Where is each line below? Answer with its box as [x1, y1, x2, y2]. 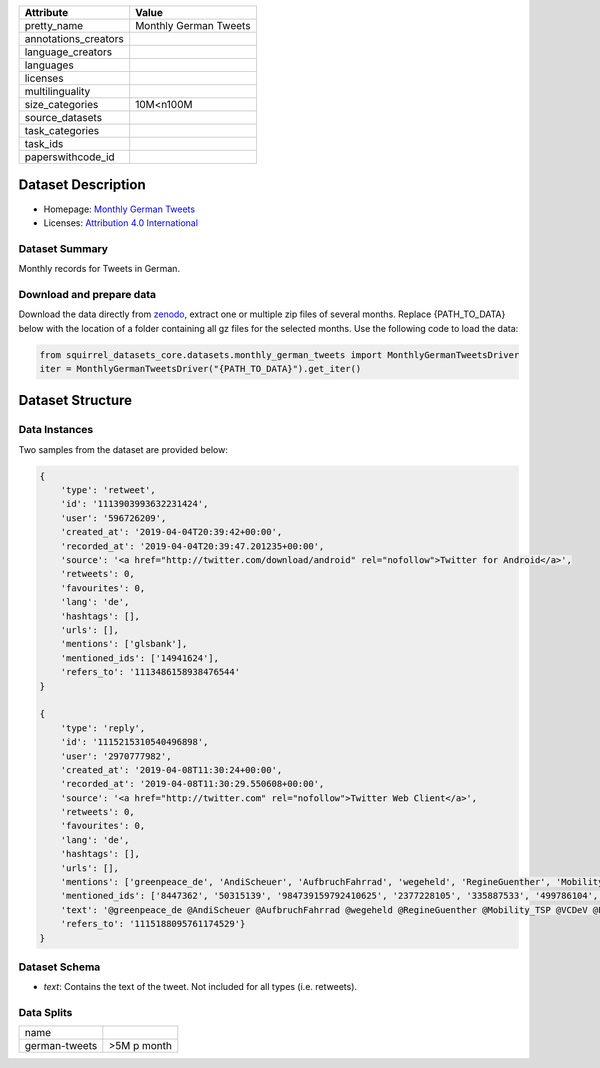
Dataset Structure [18, 392, 133, 409]
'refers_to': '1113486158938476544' [60, 666, 240, 678]
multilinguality [24, 85, 91, 98]
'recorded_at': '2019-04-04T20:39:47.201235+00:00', [60, 540, 325, 552]
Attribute [24, 6, 69, 19]
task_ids [24, 137, 64, 150]
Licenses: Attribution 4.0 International [43, 216, 199, 229]
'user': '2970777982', [60, 750, 172, 762]
